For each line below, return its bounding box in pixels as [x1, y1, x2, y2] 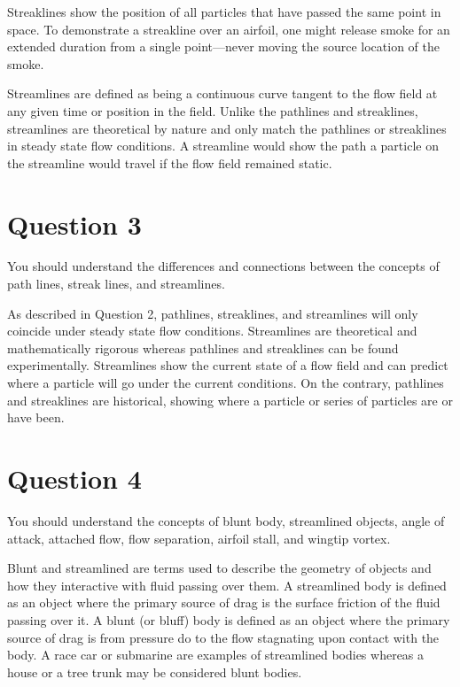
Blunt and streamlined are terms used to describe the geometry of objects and [7, 559, 432, 577]
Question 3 [7, 205, 142, 242]
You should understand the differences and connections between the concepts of [7, 257, 440, 275]
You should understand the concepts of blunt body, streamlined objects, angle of [7, 511, 445, 529]
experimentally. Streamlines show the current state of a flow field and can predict [7, 356, 448, 374]
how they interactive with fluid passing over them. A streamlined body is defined [7, 575, 447, 594]
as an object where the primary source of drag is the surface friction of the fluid [7, 593, 441, 612]
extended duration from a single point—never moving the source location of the [7, 37, 440, 56]
